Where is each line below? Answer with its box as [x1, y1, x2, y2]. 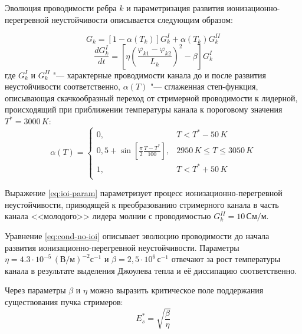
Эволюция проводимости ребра [5, 2, 117, 14]
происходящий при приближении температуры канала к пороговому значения [5, 103, 283, 115]
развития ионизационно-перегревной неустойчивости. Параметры [5, 241, 239, 253]
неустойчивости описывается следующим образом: [51, 13, 233, 25]
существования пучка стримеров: [5, 296, 123, 308]
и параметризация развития [126, 2, 224, 14]
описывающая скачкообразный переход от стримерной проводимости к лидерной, [5, 91, 298, 104]
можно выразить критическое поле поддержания [90, 284, 264, 296]
